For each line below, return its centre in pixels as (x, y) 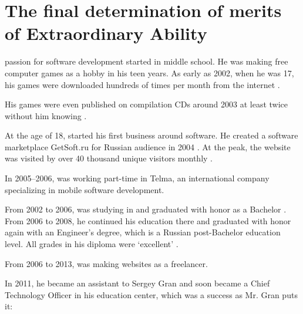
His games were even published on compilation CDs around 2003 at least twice (147, 104)
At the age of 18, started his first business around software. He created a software (151, 135)
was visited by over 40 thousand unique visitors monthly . (109, 158)
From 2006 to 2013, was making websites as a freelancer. (106, 263)
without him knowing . (46, 115)
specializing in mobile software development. (85, 189)
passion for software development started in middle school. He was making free (147, 61)
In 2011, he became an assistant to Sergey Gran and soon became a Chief (137, 283)
